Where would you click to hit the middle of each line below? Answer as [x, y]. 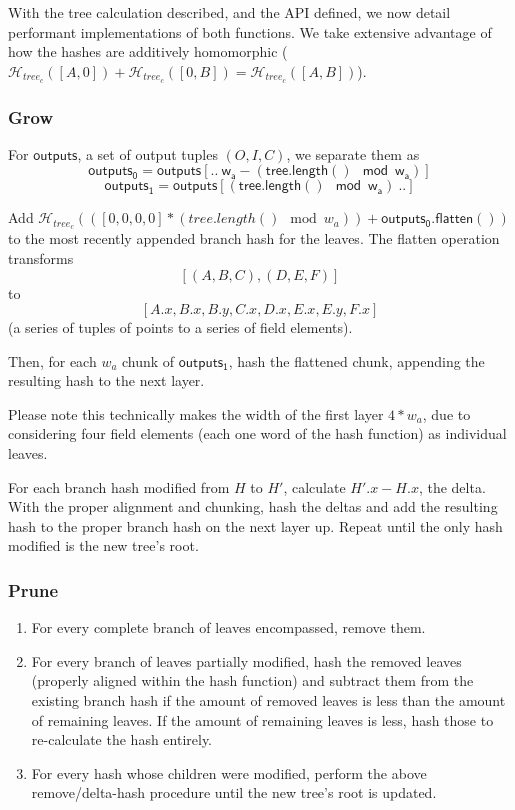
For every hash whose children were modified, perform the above [229, 772]
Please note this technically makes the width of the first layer [196, 413]
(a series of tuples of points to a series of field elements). [180, 327]
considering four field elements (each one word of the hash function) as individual [257, 433]
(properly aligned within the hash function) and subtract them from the [252, 680]
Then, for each [52, 360]
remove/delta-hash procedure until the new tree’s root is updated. [234, 792]
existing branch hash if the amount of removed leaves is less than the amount [268, 700]
